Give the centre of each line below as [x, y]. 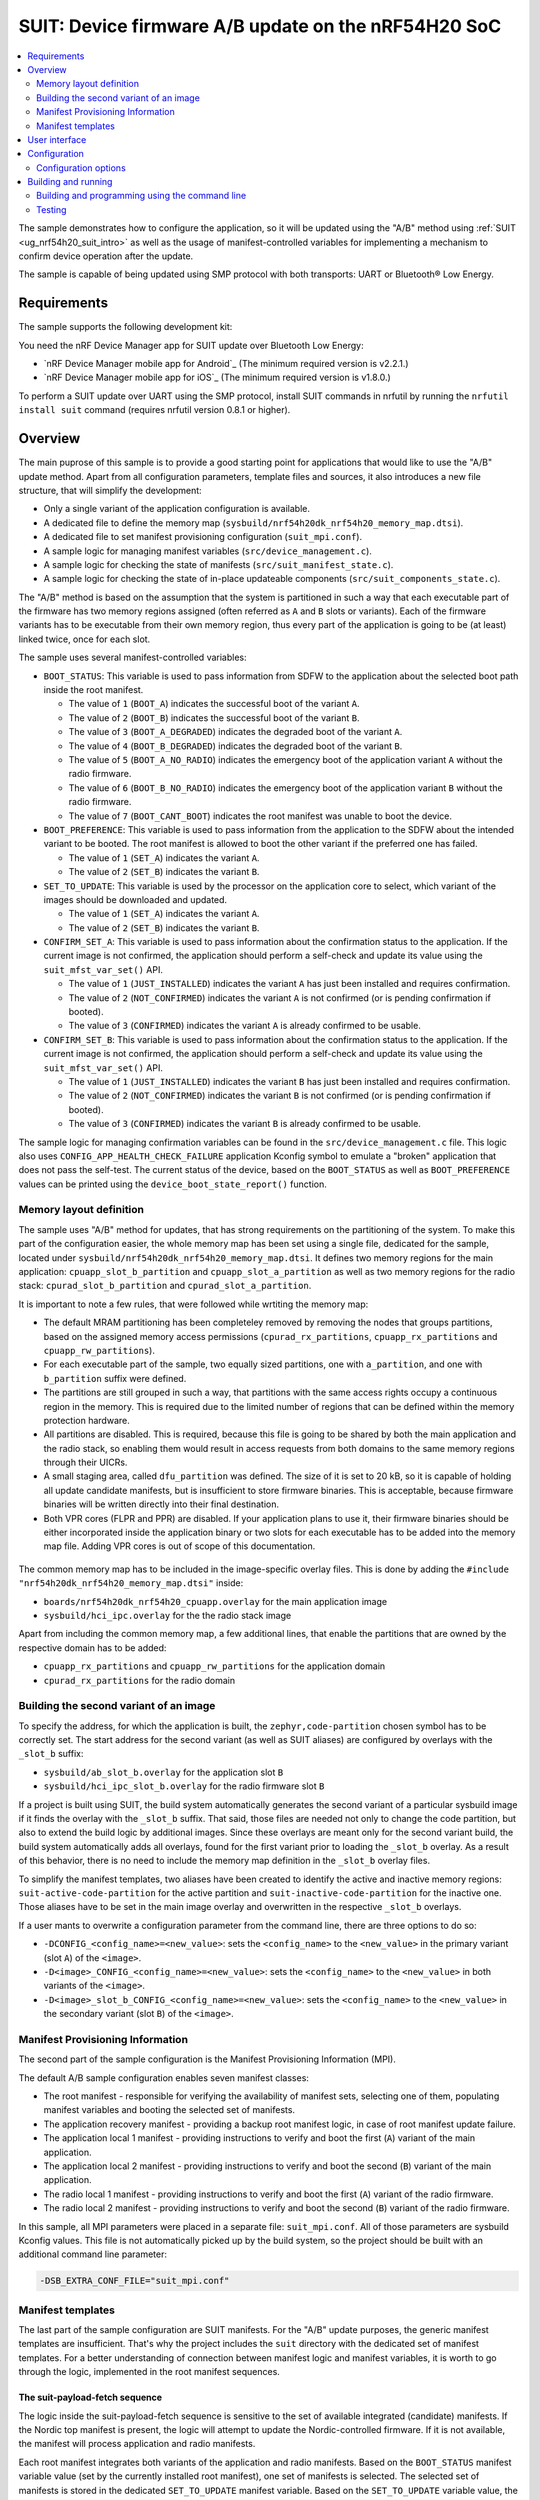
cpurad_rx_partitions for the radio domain [139, 1680]
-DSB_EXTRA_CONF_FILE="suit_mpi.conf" [134, 2281]
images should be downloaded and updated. [135, 899]
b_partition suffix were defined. [115, 1378]
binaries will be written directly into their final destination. [161, 1504]
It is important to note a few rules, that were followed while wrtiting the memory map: [193, 1304]
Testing [51, 209]
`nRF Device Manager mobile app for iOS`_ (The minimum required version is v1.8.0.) [217, 377]
